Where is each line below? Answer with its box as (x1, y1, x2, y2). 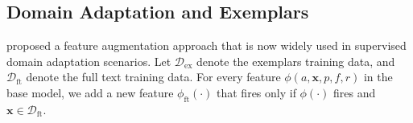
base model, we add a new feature (6, 84, 174, 100)
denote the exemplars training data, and (196, 52, 395, 69)
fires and (332, 84, 376, 100)
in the (363, 68, 393, 85)
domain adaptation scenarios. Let (6, 52, 171, 69)
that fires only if (217, 84, 296, 100)
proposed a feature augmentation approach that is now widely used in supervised (6, 37, 407, 54)
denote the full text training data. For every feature (26, 68, 281, 85)
